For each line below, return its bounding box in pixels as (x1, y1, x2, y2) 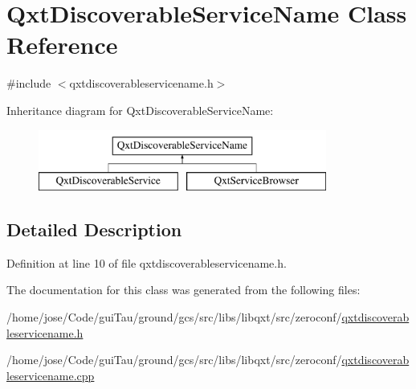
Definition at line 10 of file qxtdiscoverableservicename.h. (6, 254, 287, 271)
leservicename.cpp (6, 366, 95, 383)
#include (6, 75, 51, 92)
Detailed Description (6, 217, 182, 242)
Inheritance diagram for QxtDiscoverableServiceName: (6, 101, 274, 118)
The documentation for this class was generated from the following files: (6, 281, 361, 298)
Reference (6, 28, 118, 61)
